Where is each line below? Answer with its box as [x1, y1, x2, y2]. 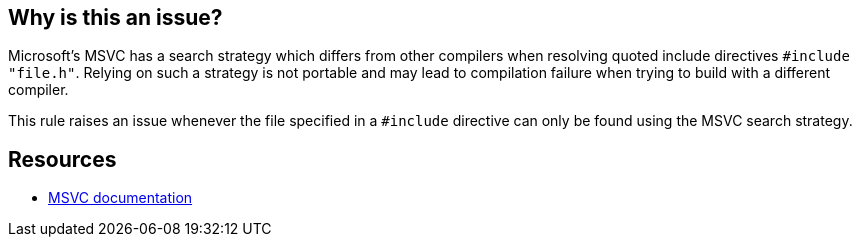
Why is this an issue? [8, 5, 223, 30]
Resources [8, 146, 117, 172]
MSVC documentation [48, 189, 193, 207]
